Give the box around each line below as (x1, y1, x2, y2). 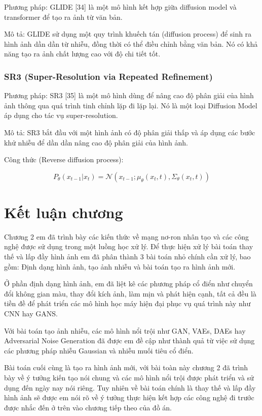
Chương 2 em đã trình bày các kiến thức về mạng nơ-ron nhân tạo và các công (4, 231, 249, 242)
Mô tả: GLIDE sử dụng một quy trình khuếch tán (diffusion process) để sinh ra (4, 28, 252, 39)
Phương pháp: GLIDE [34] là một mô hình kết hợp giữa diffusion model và (4, 2, 237, 12)
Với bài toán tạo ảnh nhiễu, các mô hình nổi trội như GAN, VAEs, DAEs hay (4, 325, 246, 336)
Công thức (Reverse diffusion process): (4, 154, 124, 165)
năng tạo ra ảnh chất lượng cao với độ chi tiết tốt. (4, 48, 161, 59)
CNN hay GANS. (4, 308, 58, 319)
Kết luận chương (4, 201, 123, 222)
